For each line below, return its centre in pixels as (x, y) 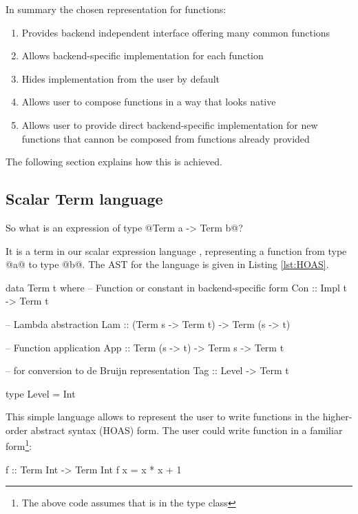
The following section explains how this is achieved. (114, 162)
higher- (337, 417)
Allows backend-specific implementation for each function (143, 55)
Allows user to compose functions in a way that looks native (149, 102)
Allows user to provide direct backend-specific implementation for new (170, 124)
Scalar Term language (84, 199)
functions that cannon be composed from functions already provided (166, 138)
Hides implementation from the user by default (121, 78)
